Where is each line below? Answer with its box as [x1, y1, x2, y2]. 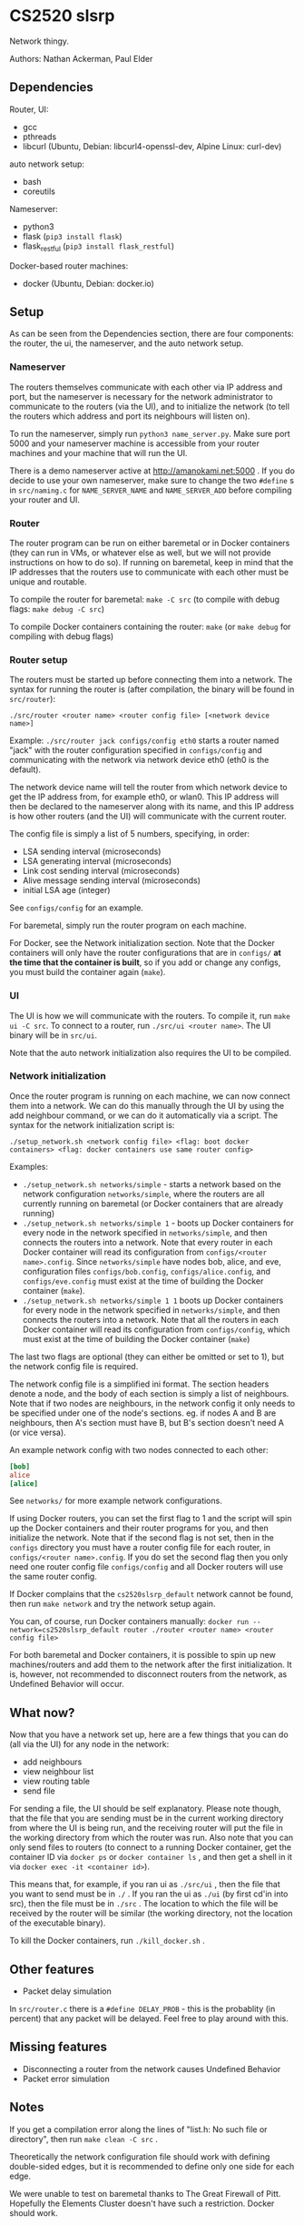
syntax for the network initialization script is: [9, 1119, 175, 1130]
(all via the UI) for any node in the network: [9, 1739, 170, 1750]
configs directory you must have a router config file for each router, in [9, 1542, 270, 1553]
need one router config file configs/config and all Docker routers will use [9, 1561, 284, 1572]
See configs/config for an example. [9, 902, 143, 913]
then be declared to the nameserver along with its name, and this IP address [9, 801, 295, 812]
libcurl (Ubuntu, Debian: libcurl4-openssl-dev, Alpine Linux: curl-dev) [22, 140, 282, 151]
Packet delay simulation [22, 1986, 112, 1997]
